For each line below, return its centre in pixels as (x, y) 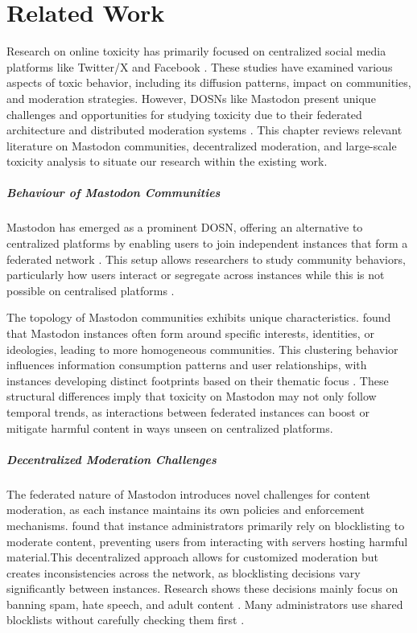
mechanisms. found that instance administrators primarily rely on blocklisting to (206, 525)
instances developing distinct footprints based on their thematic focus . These (198, 380)
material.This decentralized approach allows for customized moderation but (193, 557)
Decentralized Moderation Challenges (111, 459)
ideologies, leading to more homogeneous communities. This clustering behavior (202, 349)
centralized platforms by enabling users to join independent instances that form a (207, 243)
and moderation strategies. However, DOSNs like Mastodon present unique (191, 98)
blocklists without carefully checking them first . (126, 620)
